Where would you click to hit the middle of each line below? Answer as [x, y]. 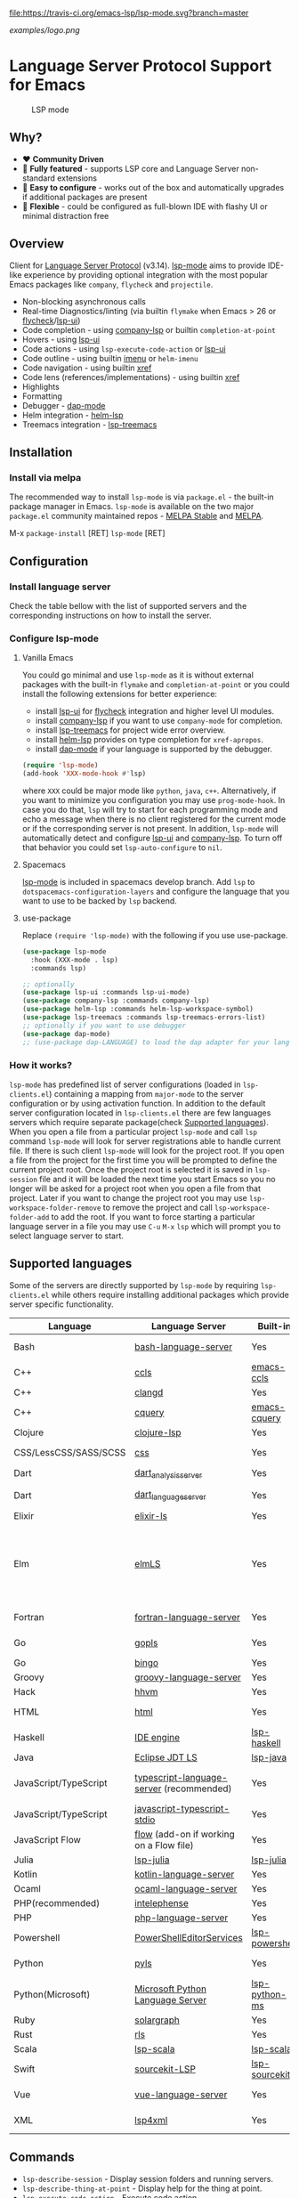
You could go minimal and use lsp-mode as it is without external [137, 675]
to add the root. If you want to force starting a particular [153, 1217]
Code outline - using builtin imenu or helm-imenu [110, 358]
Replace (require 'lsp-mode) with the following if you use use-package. [155, 935]
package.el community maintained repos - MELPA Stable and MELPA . [137, 516]
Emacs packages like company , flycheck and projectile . [111, 284]
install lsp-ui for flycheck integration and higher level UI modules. [155, 711]
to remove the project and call [158, 1207]
